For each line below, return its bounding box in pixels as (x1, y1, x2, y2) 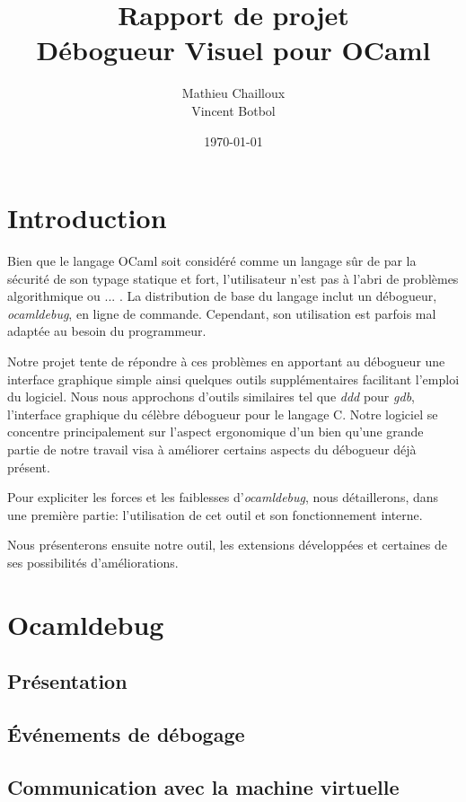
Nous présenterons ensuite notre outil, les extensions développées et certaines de (7, 535, 448, 554)
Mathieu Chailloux (181, 84, 286, 102)
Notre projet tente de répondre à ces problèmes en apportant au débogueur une (7, 352, 445, 370)
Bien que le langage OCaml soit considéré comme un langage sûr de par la (7, 251, 417, 270)
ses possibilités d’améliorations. (7, 552, 179, 571)
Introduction (7, 199, 167, 236)
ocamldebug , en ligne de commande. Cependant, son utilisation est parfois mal (7, 304, 436, 322)
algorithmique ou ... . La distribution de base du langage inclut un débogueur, (7, 286, 437, 305)
